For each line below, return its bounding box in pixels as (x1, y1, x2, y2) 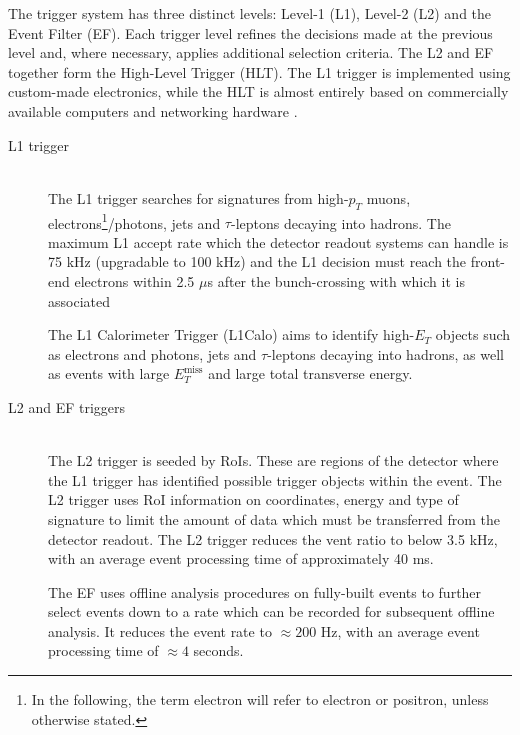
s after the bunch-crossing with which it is (207, 270, 465, 291)
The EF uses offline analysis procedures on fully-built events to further (48, 581, 482, 602)
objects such (435, 324, 511, 345)
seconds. (193, 640, 244, 661)
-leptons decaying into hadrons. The (230, 212, 451, 233)
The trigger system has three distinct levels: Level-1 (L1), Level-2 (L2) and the (8, 3, 492, 23)
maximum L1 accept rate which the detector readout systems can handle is (48, 231, 509, 252)
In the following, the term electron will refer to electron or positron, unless (31, 689, 489, 710)
